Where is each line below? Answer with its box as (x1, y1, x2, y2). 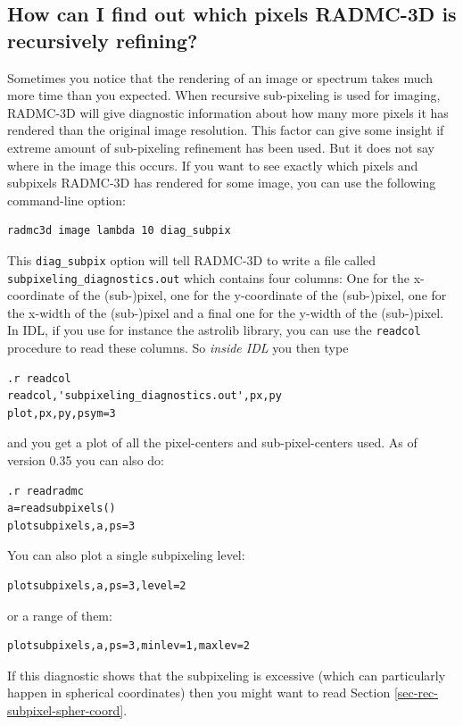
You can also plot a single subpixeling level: (7, 546, 245, 564)
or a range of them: (7, 605, 112, 624)
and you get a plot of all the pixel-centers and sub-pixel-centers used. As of (7, 433, 418, 452)
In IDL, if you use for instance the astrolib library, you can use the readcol (7, 321, 421, 339)
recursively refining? (7, 26, 198, 54)
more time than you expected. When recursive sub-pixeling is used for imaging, (7, 86, 441, 104)
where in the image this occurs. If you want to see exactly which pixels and (7, 155, 418, 174)
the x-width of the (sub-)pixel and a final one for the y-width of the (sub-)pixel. (7, 303, 444, 321)
